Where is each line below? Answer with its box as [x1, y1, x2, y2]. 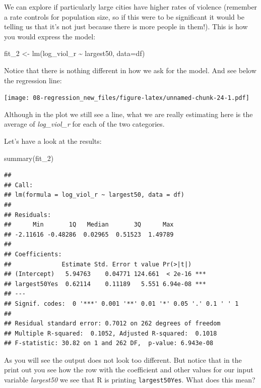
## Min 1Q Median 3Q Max [4, 221, 174, 229]
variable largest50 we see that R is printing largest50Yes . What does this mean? [4, 374, 255, 385]
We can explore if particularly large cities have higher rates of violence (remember [4, 2, 257, 12]
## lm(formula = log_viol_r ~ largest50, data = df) [4, 191, 184, 199]
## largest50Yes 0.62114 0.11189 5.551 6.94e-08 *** [4, 280, 206, 288]
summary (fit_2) [4, 152, 54, 163]
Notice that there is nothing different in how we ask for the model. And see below [4, 65, 256, 75]
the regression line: [4, 75, 62, 85]
